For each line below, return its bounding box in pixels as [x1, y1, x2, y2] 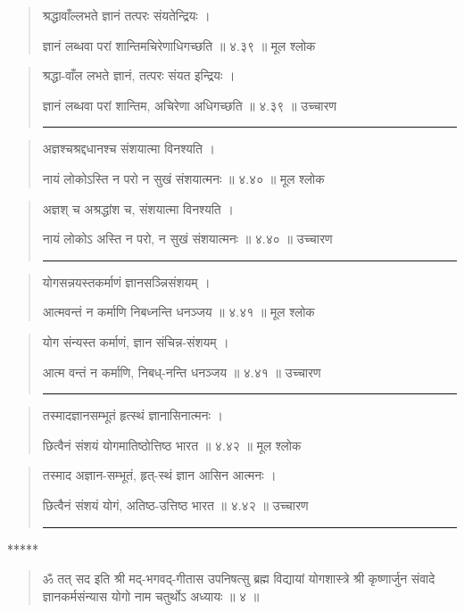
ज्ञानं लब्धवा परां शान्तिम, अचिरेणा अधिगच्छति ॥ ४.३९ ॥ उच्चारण [42, 95, 337, 114]
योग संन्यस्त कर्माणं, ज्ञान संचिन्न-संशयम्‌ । [42, 332, 229, 351]
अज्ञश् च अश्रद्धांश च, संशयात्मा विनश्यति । [42, 199, 234, 218]
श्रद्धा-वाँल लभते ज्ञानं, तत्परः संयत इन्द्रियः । [42, 66, 236, 85]
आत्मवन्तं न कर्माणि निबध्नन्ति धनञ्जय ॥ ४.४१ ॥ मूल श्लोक [42, 302, 315, 321]
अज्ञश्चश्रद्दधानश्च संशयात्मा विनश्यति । [42, 139, 215, 158]
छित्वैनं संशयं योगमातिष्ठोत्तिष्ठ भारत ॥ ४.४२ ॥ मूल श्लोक [42, 435, 302, 454]
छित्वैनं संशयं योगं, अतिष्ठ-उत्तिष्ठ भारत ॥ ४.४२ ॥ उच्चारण [42, 495, 309, 514]
